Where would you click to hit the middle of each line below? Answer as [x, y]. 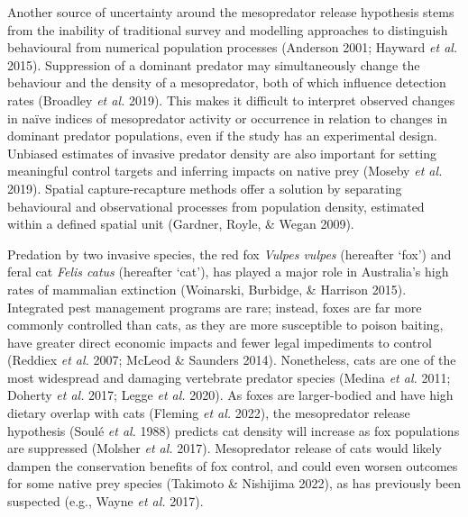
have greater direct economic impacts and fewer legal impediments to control [220, 342]
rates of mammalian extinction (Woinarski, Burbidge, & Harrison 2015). [207, 289]
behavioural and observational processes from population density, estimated [216, 206]
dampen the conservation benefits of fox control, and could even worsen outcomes [233, 465]
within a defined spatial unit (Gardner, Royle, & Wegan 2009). [181, 224]
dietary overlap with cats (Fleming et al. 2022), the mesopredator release [209, 413]
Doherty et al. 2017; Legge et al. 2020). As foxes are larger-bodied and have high [230, 395]
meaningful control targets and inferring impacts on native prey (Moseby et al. [225, 171]
